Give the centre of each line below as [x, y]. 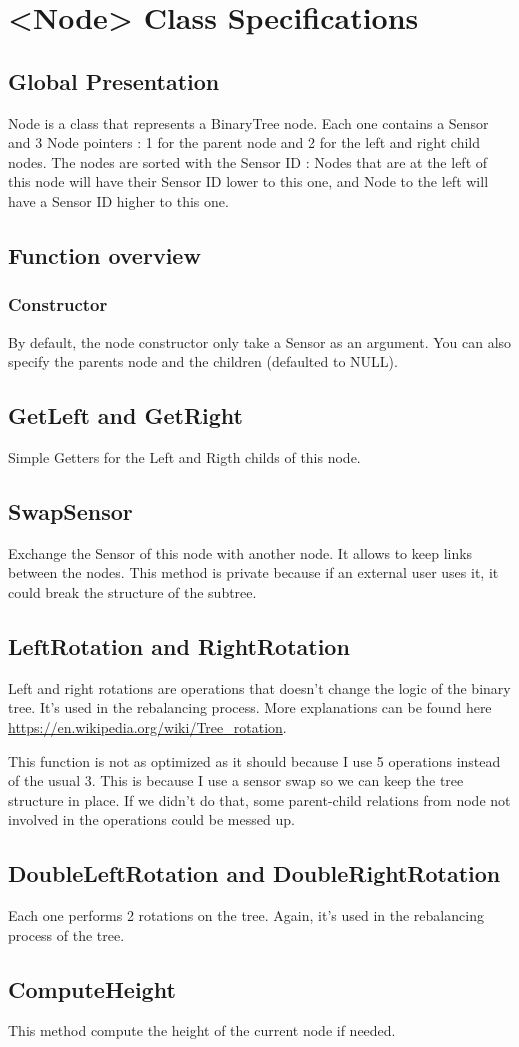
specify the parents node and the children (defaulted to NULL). [203, 361]
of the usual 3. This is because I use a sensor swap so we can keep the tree [236, 780]
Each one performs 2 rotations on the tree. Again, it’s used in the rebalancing [246, 915]
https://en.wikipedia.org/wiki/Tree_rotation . [147, 726]
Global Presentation [114, 80]
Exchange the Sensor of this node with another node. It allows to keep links [240, 552]
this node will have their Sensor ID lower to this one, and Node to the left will [248, 181]
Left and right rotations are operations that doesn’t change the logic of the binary [259, 687]
